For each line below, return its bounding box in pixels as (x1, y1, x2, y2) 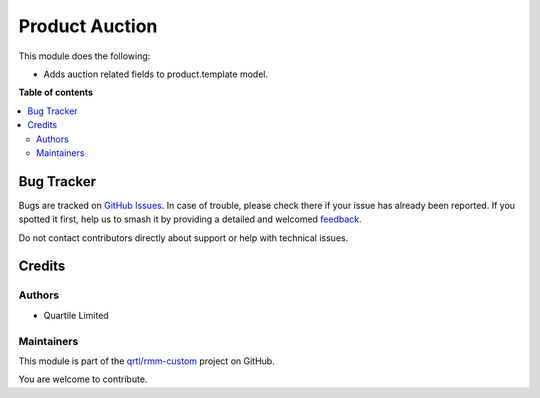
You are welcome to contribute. (18, 373, 148, 385)
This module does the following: (18, 50, 151, 62)
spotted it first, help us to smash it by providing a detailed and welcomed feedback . (18, 213, 362, 225)
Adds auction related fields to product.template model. (43, 68, 269, 80)
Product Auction (18, 15, 158, 37)
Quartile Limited (43, 309, 109, 321)
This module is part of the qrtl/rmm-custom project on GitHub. (18, 355, 275, 367)
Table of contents (18, 86, 94, 99)
